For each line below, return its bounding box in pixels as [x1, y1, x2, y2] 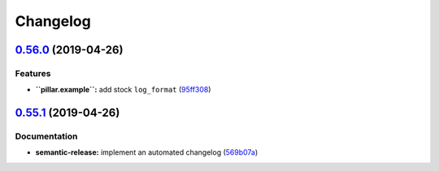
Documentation [15, 130, 78, 142]
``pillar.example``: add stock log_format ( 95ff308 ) [35, 85, 211, 95]
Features [15, 67, 51, 79]
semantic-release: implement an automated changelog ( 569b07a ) [35, 147, 259, 157]
